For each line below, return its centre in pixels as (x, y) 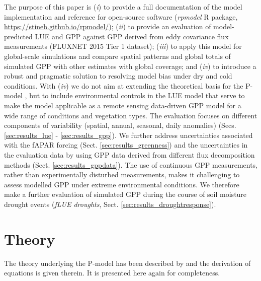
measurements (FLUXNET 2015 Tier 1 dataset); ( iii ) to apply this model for (123, 46)
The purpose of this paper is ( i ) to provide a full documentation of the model (123, 7)
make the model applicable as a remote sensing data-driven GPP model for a (123, 105)
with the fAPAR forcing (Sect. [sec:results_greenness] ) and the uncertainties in (126, 145)
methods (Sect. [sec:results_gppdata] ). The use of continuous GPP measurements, (131, 164)
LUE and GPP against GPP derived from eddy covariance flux (132, 36)
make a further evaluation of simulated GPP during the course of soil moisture (125, 194)
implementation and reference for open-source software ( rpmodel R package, (121, 16)
